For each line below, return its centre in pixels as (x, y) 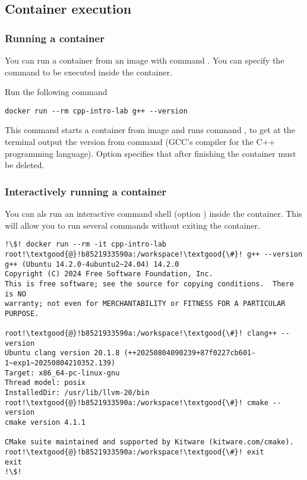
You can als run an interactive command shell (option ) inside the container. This (153, 214)
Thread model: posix (45, 383)
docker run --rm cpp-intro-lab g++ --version (96, 111)
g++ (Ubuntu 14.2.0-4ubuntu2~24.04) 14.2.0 (92, 264)
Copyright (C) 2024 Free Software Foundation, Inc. (109, 274)
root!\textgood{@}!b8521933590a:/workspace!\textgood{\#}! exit (134, 452)
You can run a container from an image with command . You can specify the (145, 60)
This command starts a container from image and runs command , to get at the (150, 130)
